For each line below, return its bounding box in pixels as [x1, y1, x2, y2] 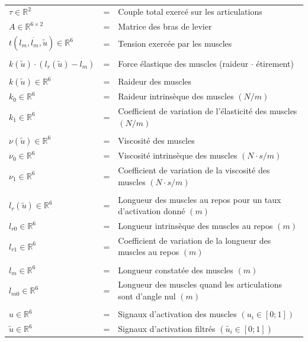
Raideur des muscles [118, 75, 192, 88]
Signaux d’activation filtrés [118, 322, 216, 334]
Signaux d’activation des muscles [118, 308, 237, 320]
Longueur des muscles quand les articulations [118, 278, 283, 291]
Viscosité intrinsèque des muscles [118, 149, 238, 162]
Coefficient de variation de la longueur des [118, 234, 271, 246]
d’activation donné [118, 205, 185, 217]
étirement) [256, 57, 294, 69]
